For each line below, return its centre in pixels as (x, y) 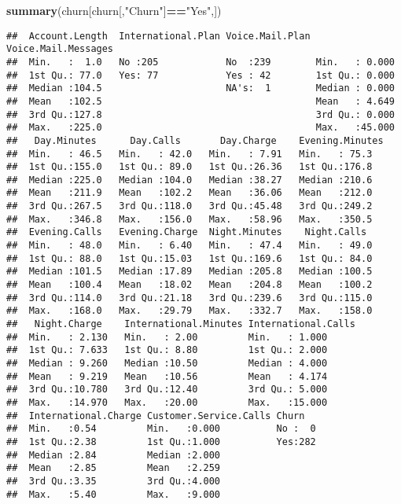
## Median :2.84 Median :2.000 (114, 455)
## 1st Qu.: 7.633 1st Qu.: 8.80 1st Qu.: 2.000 (167, 350)
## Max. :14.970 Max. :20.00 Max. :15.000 (167, 402)
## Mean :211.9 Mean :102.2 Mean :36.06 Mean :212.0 (189, 193)
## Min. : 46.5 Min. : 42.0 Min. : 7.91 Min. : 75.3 (189, 154)
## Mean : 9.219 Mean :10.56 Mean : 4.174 (167, 376)
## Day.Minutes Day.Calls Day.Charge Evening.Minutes (195, 140)
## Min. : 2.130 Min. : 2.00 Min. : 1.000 (167, 337)
